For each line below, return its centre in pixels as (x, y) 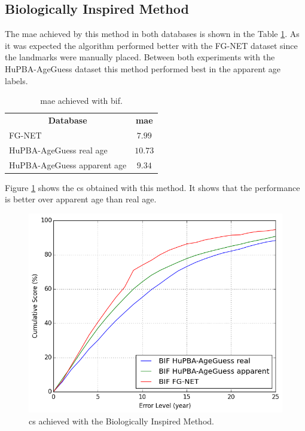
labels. (16, 80)
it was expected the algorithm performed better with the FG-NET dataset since (151, 45)
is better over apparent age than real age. (81, 199)
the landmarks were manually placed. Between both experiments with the (140, 57)
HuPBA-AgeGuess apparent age (68, 164)
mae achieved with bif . (81, 101)
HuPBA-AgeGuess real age (58, 150)
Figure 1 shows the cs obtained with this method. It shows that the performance (152, 187)
